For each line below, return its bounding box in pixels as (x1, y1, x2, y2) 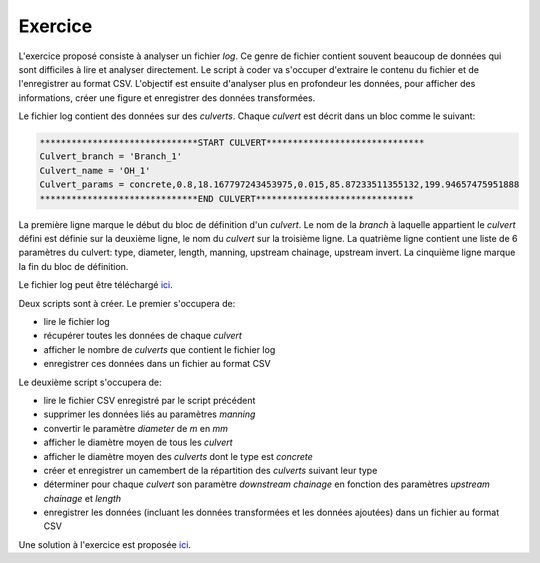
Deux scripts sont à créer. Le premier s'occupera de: (18, 297, 236, 309)
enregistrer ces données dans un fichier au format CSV (43, 358, 272, 370)
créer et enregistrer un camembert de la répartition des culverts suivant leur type (43, 464, 378, 476)
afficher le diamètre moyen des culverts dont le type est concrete (43, 450, 314, 462)
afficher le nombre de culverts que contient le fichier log (43, 343, 276, 355)
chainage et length (43, 492, 122, 504)
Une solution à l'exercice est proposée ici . (18, 538, 192, 550)
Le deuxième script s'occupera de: (18, 376, 162, 388)
